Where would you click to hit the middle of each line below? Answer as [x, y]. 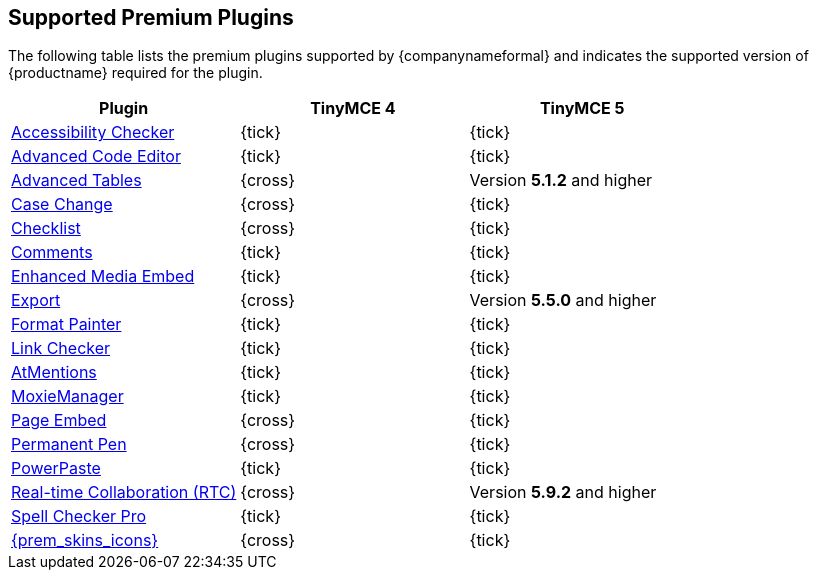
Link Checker [61, 348]
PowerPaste [56, 468]
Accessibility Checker [93, 132]
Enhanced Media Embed [103, 276]
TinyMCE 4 [353, 108]
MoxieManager [67, 396]
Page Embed [59, 420]
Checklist [46, 228]
